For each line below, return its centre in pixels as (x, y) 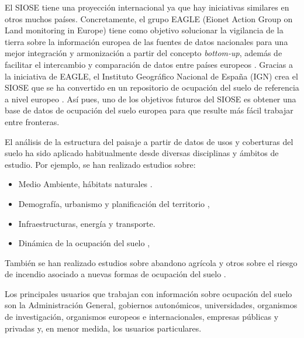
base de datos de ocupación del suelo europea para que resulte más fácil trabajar (149, 110)
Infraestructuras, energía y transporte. (87, 223)
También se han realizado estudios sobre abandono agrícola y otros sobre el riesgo (151, 262)
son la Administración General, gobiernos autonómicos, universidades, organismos (151, 305)
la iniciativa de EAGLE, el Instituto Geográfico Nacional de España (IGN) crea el (151, 76)
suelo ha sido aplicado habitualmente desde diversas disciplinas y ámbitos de (142, 153)
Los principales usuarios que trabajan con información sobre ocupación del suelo (148, 293)
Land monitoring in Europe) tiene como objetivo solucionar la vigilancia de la (144, 30)
